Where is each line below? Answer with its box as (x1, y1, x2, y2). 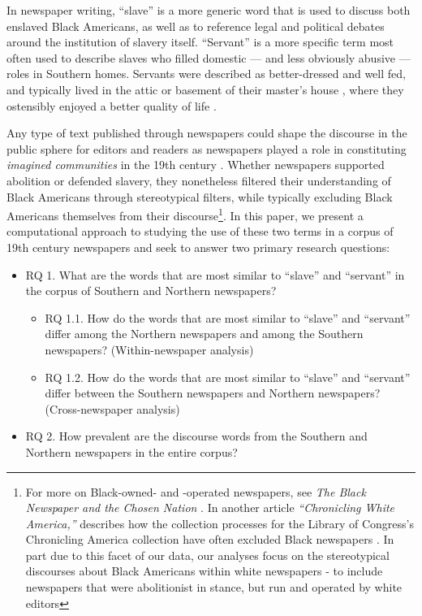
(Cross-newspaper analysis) (45, 400, 180, 417)
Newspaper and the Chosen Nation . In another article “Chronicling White (25, 499, 395, 516)
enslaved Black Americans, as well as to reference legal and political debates (6, 17, 385, 34)
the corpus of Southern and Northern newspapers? (25, 282, 277, 299)
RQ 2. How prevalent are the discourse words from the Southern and (25, 427, 368, 445)
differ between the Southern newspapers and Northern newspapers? (45, 384, 381, 401)
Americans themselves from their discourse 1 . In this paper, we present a (6, 205, 364, 223)
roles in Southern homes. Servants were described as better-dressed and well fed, (6, 65, 406, 82)
